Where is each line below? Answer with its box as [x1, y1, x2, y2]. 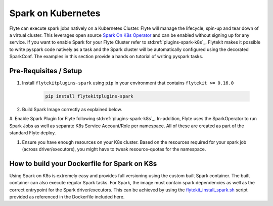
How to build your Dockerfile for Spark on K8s [9, 159, 157, 168]
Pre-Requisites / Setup [9, 66, 82, 75]
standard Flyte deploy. [9, 130, 56, 136]
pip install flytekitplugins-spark [45, 93, 133, 99]
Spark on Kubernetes [9, 8, 101, 19]
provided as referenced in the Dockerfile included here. [9, 194, 125, 200]
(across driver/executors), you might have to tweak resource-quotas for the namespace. [22, 146, 206, 152]
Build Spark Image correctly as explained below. [22, 106, 122, 112]
